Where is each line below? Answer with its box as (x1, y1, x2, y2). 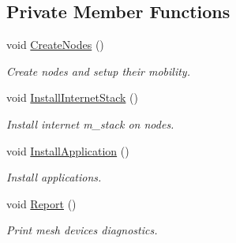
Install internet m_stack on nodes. (6, 115, 174, 132)
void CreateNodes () (6, 36, 104, 53)
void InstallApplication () (6, 142, 129, 159)
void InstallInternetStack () (6, 89, 138, 106)
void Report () (6, 195, 77, 211)
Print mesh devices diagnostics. (6, 222, 158, 238)
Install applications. (6, 169, 102, 185)
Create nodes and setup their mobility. (6, 62, 190, 79)
